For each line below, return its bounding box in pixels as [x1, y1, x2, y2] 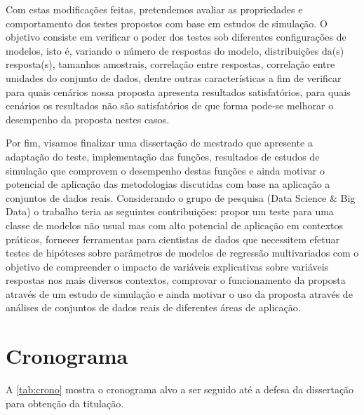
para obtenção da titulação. [6, 395, 124, 410]
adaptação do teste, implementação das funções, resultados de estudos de [6, 149, 320, 163]
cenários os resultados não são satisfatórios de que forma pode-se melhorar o [6, 98, 334, 113]
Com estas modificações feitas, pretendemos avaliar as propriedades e [6, 2, 303, 16]
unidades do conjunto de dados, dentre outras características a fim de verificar [6, 70, 342, 85]
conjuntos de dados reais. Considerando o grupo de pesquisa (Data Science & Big [6, 190, 356, 205]
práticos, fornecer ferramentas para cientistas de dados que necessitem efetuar [6, 231, 339, 246]
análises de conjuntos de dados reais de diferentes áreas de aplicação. [6, 300, 301, 315]
